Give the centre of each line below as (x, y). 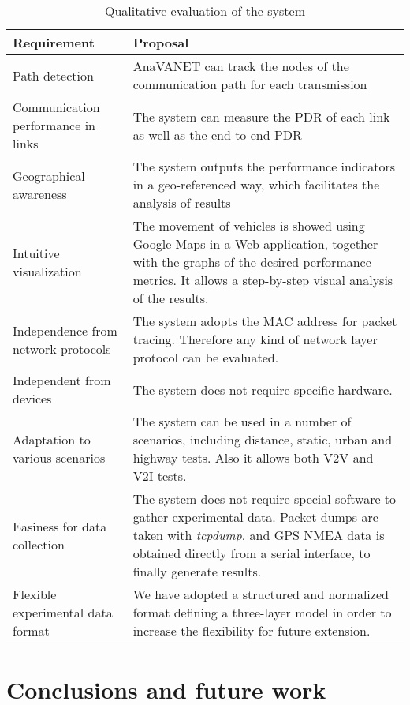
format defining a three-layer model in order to (262, 612)
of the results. (171, 298)
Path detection (53, 75)
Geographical (49, 175)
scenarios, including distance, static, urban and (263, 439)
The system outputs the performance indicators (264, 166)
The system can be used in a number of (242, 421)
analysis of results (182, 202)
